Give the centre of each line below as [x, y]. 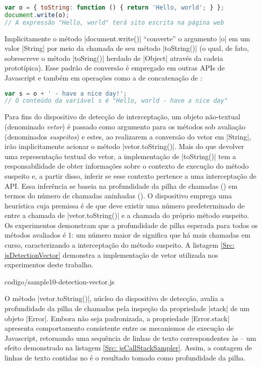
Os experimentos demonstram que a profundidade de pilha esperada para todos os [131, 225]
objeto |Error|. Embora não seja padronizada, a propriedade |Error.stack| [117, 318]
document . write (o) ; [37, 15]
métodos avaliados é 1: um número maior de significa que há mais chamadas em [127, 235]
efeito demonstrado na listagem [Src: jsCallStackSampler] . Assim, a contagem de [128, 348]
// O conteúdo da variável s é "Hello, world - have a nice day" [116, 101]
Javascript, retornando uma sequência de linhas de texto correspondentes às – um [130, 338]
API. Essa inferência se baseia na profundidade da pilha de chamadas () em [121, 186]
